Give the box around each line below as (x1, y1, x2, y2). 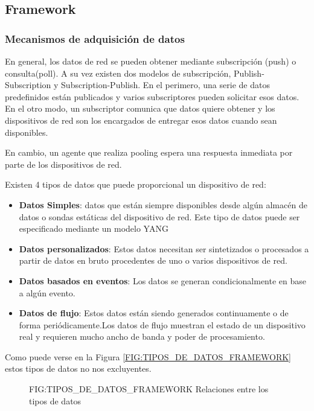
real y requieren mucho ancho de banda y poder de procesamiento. (19, 330, 265, 343)
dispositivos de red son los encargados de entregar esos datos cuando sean (5, 113, 277, 126)
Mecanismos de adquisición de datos (5, 31, 185, 46)
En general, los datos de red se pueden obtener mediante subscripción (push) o (5, 55, 296, 67)
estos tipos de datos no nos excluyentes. (5, 362, 152, 375)
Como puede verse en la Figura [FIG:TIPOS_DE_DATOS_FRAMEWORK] (5, 350, 291, 363)
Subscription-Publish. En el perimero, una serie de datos (61, 78, 270, 91)
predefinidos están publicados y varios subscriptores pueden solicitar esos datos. (5, 90, 300, 103)
